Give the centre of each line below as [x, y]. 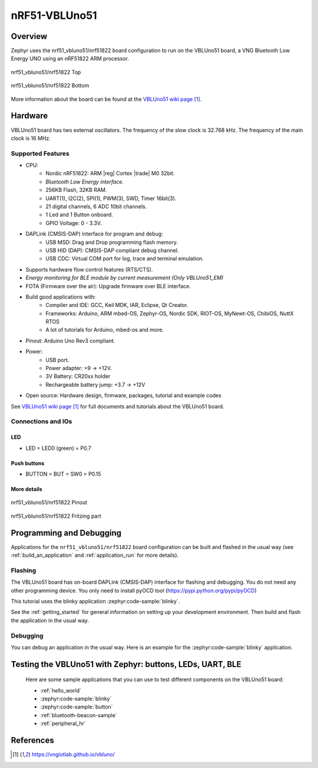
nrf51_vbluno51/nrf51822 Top [46, 72]
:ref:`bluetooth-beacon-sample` [79, 715]
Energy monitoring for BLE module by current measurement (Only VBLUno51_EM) [125, 278]
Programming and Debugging [66, 533]
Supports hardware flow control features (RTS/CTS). [89, 269]
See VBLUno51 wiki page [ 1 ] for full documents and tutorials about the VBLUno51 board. [117, 406]
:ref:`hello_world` [61, 690]
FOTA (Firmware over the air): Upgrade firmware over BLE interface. [108, 286]
